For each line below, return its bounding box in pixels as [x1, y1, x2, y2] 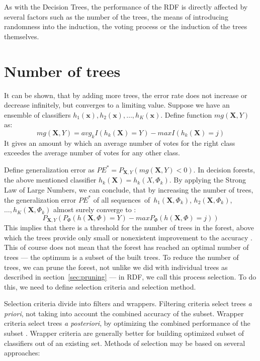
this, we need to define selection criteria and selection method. [4, 281, 196, 292]
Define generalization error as [4, 164, 95, 174]
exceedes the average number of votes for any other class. [4, 147, 181, 158]
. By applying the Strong [169, 174, 246, 185]
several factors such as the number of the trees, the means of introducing [4, 11, 228, 22]
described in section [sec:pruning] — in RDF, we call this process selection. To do [4, 272, 256, 282]
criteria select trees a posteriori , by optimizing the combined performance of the [4, 318, 250, 328]
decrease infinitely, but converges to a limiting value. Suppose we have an [4, 100, 230, 110]
